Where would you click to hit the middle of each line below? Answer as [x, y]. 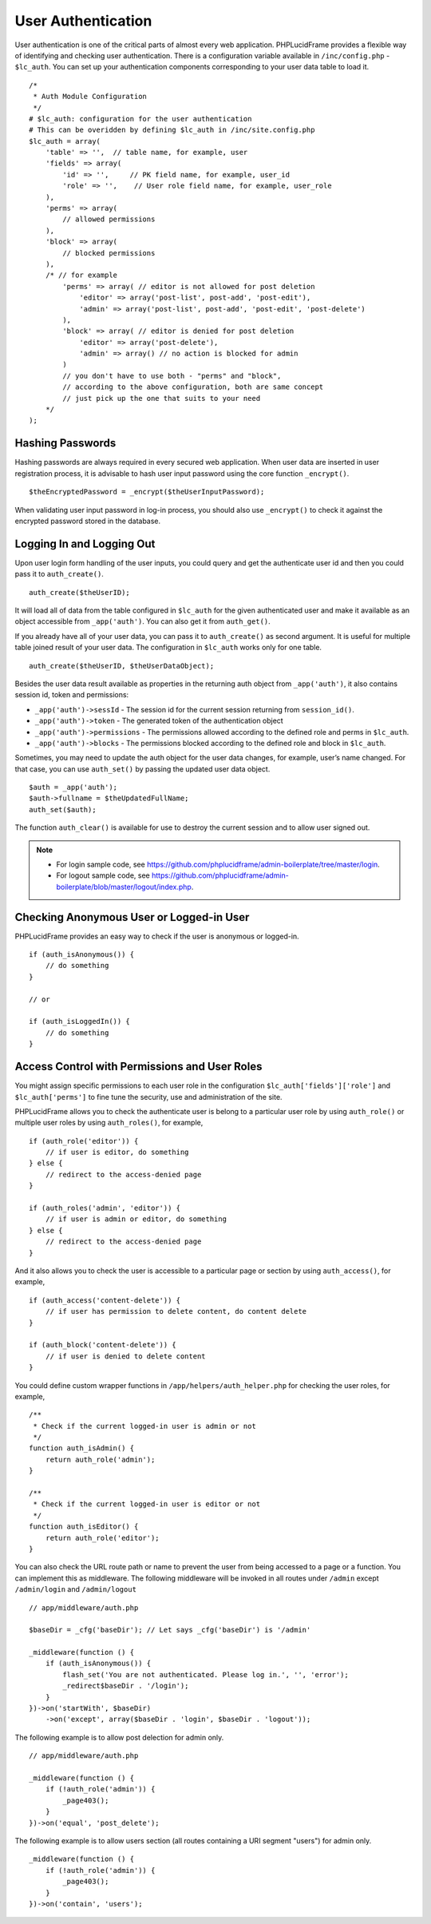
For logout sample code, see [103, 875]
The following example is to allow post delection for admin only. [119, 1737]
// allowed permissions [109, 219]
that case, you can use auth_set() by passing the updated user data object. [142, 769]
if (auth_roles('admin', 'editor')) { [105, 1208]
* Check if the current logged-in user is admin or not [145, 1426]
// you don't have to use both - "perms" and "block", [172, 376]
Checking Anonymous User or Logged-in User [132, 917]
